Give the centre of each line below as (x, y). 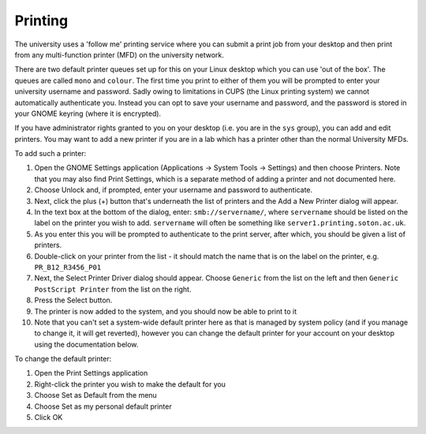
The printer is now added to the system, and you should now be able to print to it (166, 311)
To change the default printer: (63, 359)
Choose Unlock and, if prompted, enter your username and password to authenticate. (174, 190)
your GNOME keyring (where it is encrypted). (88, 113)
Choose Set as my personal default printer (103, 406)
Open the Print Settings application (91, 373)
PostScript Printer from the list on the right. (113, 289)
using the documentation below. (86, 344)
